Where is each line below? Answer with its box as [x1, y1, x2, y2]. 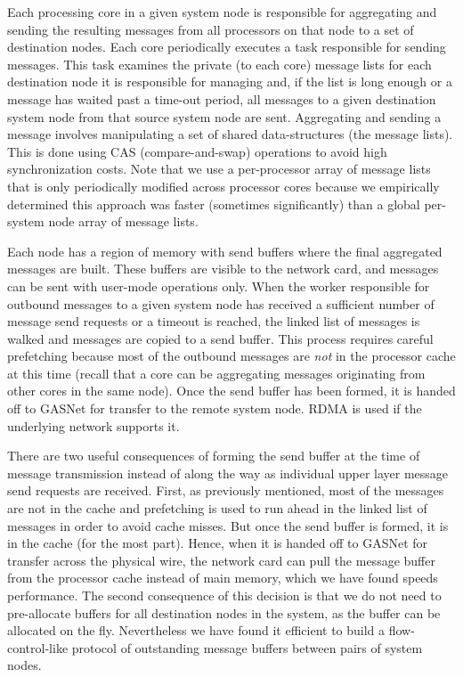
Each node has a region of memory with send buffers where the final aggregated [7, 241, 443, 260]
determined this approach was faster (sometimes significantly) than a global [7, 194, 420, 213]
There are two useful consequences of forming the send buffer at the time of [7, 446, 420, 465]
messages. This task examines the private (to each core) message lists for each [7, 54, 432, 73]
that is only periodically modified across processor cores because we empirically [7, 176, 440, 195]
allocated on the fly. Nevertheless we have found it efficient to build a [7, 621, 386, 640]
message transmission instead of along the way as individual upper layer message [7, 463, 449, 482]
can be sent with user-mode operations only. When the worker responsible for [7, 276, 430, 295]
